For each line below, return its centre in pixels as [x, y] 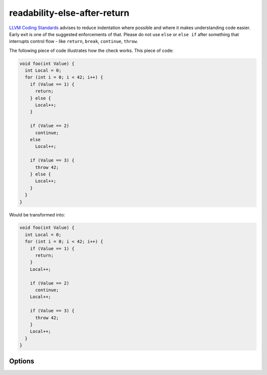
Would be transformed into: [37, 214]
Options [22, 361]
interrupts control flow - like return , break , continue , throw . [74, 42]
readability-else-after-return [69, 13]
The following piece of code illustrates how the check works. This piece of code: [91, 50]
